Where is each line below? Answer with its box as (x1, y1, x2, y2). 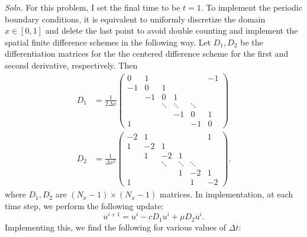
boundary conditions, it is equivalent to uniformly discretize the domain (5, 12, 266, 25)
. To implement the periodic (201, 1, 302, 13)
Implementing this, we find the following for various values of (5, 220, 227, 233)
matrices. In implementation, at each (160, 188, 293, 200)
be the (240, 35, 263, 48)
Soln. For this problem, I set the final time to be (5, 1, 180, 13)
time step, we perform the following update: (5, 199, 164, 212)
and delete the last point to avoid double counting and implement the (45, 24, 298, 37)
